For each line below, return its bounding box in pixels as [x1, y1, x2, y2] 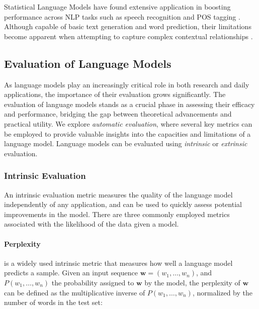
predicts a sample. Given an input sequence [4, 267, 138, 278]
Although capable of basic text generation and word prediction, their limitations [4, 21, 251, 32]
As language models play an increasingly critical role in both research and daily [4, 79, 249, 89]
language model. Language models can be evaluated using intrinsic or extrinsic [4, 138, 247, 149]
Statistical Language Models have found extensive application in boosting [4, 2, 231, 12]
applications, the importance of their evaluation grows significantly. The [4, 89, 226, 99]
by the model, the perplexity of [144, 277, 240, 287]
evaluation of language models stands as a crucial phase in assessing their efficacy [4, 98, 255, 109]
